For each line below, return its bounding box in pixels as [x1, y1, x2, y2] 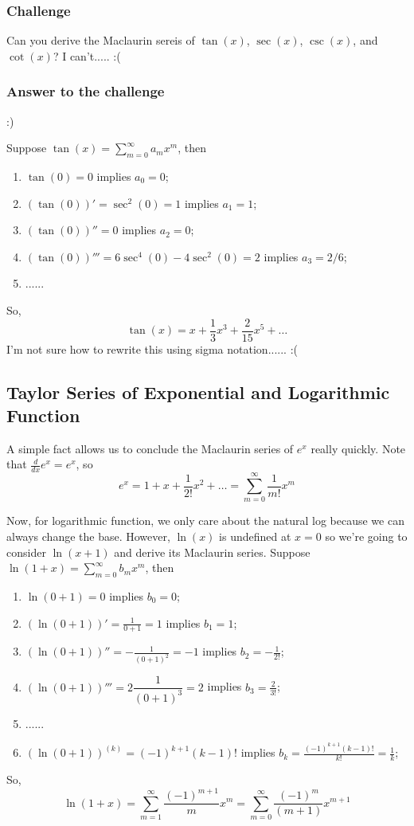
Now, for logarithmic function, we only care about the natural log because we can [6, 512, 404, 529]
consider [6, 543, 46, 560]
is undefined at [219, 527, 291, 544]
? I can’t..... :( [53, 47, 121, 64]
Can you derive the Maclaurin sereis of [6, 32, 195, 49]
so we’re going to [325, 527, 408, 544]
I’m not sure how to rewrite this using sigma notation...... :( [6, 340, 298, 357]
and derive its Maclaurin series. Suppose [114, 543, 310, 560]
